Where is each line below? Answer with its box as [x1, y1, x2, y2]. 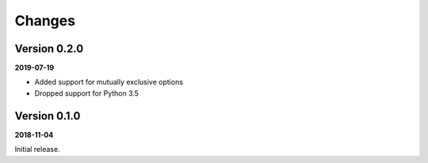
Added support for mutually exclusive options [34, 78, 184, 87]
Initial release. [14, 145, 60, 154]
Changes [14, 12, 75, 29]
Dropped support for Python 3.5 [34, 88, 139, 98]
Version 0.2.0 [14, 42, 84, 55]
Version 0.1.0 [14, 109, 81, 123]
